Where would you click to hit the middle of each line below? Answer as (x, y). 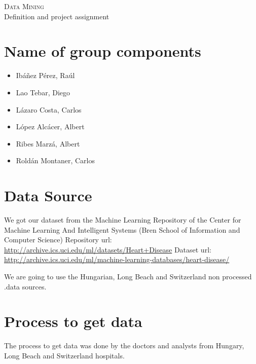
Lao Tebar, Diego (43, 92)
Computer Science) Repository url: (58, 240)
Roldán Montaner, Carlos (55, 160)
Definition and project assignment (57, 16)
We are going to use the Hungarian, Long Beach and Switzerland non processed (128, 276)
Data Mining (24, 6)
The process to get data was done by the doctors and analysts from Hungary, (124, 345)
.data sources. (25, 286)
